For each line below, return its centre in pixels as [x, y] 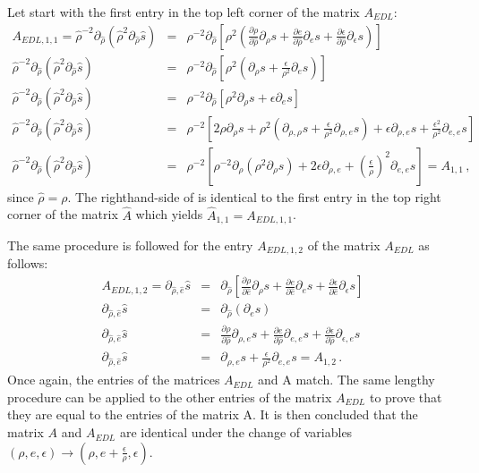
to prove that [406, 397]
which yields [169, 214]
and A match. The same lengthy [346, 380]
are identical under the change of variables [236, 432]
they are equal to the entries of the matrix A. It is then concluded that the [213, 414]
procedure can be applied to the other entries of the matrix [170, 397]
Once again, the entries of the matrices [114, 380]
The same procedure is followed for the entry [130, 245]
